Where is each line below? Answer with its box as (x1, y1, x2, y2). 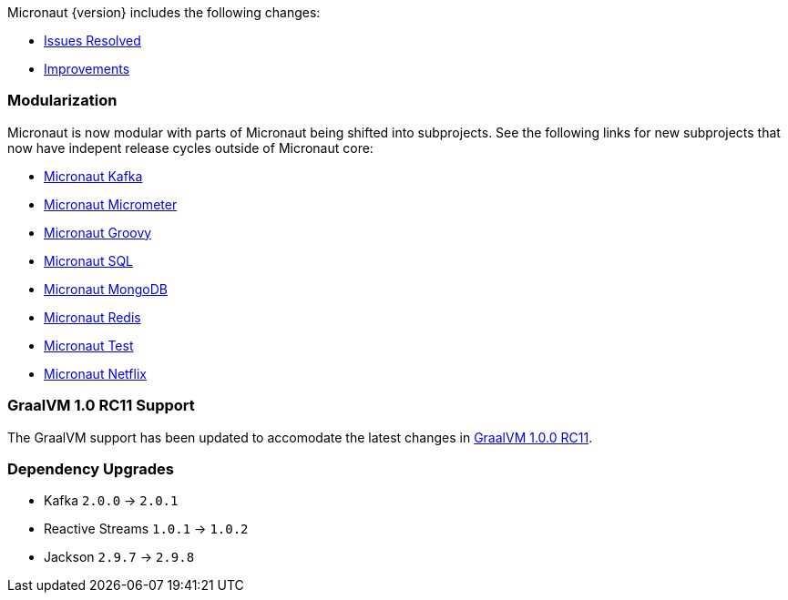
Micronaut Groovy (44, 224, 152, 240)
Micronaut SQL (44, 252, 133, 269)
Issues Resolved (44, 33, 141, 48)
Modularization (7, 91, 118, 110)
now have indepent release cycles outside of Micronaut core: (7, 139, 374, 156)
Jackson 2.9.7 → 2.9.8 (44, 549, 195, 565)
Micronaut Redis (44, 309, 141, 325)
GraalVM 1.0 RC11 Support (7, 396, 195, 415)
